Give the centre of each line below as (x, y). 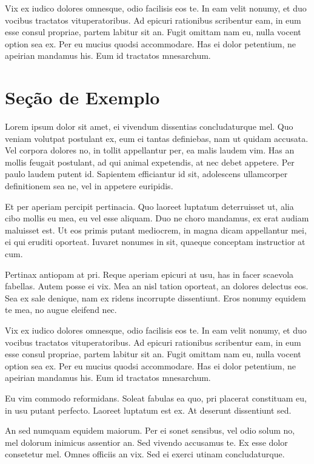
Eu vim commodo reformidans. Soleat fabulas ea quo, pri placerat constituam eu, (156, 398)
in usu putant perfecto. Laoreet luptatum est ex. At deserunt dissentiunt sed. (148, 410)
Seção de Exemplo (82, 97)
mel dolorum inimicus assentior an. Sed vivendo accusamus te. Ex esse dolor (146, 442)
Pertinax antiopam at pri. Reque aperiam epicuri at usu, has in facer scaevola (149, 274)
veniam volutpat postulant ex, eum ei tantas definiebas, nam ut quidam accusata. (157, 138)
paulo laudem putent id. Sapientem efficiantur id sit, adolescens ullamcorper (146, 174)
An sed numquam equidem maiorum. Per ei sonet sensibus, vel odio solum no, (150, 430)
